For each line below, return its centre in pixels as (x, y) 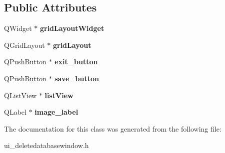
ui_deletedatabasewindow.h (46, 145)
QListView (20, 95)
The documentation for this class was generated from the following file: (113, 128)
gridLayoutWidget (72, 28)
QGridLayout (24, 45)
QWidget (18, 28)
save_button (77, 78)
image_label (56, 112)
